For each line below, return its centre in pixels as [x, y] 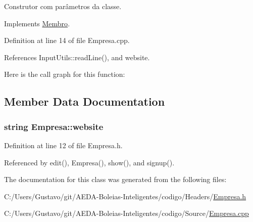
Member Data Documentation [85, 101]
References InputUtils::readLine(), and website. [77, 57]
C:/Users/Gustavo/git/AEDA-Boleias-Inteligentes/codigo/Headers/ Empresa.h [125, 196]
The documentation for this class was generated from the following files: [115, 179]
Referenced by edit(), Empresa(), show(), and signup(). [89, 162]
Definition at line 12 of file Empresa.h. [63, 145]
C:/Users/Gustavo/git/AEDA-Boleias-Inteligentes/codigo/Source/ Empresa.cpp [126, 213]
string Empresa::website [54, 126]
